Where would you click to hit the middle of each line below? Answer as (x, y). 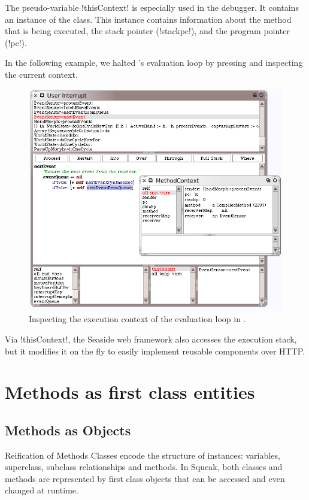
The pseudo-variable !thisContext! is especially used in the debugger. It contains (152, 7)
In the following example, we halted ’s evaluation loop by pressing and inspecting (154, 63)
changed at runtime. (42, 490)
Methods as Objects (68, 430)
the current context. (41, 74)
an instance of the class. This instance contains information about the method (148, 19)
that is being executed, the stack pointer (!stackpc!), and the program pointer (148, 31)
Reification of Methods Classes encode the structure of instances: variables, (143, 455)
